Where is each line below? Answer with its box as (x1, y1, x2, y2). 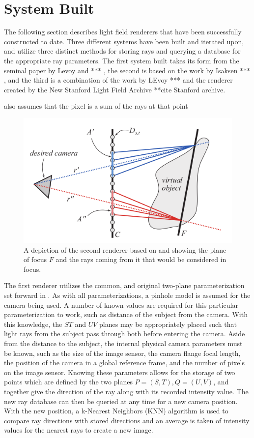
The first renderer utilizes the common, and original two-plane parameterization (4, 280, 245, 291)
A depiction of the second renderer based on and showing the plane (24, 244, 226, 255)
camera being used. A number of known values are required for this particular (4, 299, 238, 310)
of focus (24, 254, 47, 264)
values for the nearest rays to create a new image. (4, 425, 153, 435)
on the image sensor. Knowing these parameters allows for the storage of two (4, 367, 235, 377)
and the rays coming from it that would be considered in (56, 254, 226, 264)
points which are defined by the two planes (4, 377, 133, 387)
